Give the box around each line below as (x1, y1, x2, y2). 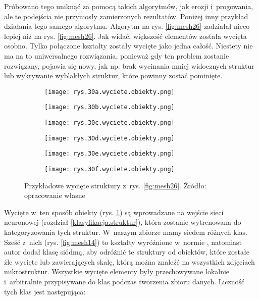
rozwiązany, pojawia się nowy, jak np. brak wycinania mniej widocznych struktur (4, 60, 254, 71)
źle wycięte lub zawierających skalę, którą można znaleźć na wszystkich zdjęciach (4, 256, 255, 267)
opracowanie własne (24, 190, 85, 201)
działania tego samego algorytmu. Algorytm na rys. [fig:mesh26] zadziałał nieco (4, 21, 250, 31)
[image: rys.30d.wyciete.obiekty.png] (44, 134, 175, 142)
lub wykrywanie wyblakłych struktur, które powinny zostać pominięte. (4, 70, 223, 81)
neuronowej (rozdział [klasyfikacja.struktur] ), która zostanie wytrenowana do (4, 217, 241, 227)
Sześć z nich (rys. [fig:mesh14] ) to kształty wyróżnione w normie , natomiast (4, 236, 242, 247)
